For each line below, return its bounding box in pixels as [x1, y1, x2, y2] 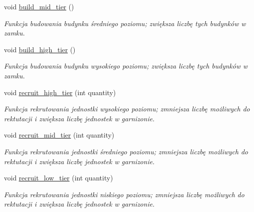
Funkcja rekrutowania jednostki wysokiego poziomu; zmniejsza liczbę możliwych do [4, 104, 250, 114]
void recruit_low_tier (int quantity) [4, 173, 113, 183]
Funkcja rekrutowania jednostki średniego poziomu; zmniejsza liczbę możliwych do [4, 146, 248, 156]
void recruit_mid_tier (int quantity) [4, 130, 114, 140]
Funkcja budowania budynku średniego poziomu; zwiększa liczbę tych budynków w [4, 18, 246, 28]
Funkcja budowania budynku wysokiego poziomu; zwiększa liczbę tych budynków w [4, 61, 248, 71]
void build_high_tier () [4, 44, 76, 54]
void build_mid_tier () [4, 1, 74, 11]
